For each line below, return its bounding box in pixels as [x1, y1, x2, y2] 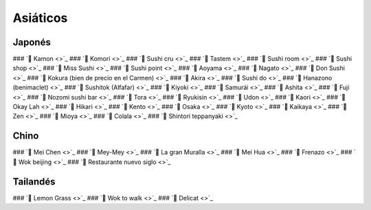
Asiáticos [12, 10, 68, 25]
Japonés [12, 36, 51, 48]
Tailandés [12, 176, 56, 187]
